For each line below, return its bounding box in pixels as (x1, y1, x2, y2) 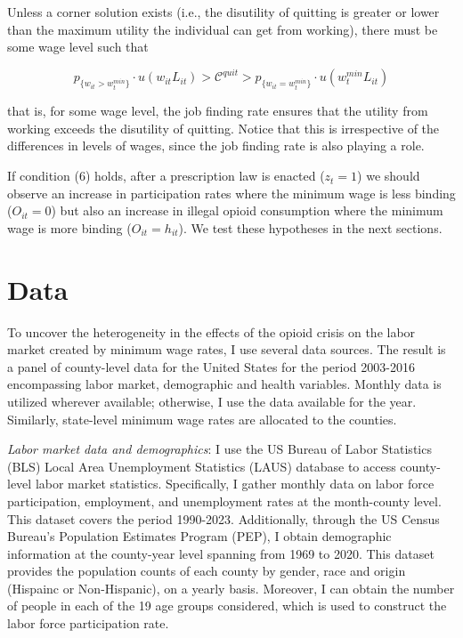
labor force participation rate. (7, 614, 169, 633)
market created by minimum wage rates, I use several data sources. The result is (7, 340, 446, 359)
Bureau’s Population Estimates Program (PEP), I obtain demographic (7, 527, 392, 545)
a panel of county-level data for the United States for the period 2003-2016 (7, 357, 415, 376)
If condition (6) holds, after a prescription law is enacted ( (7, 166, 325, 185)
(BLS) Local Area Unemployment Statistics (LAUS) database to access (7, 456, 396, 475)
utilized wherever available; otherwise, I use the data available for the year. (7, 392, 417, 410)
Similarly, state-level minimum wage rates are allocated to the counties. (7, 409, 397, 428)
